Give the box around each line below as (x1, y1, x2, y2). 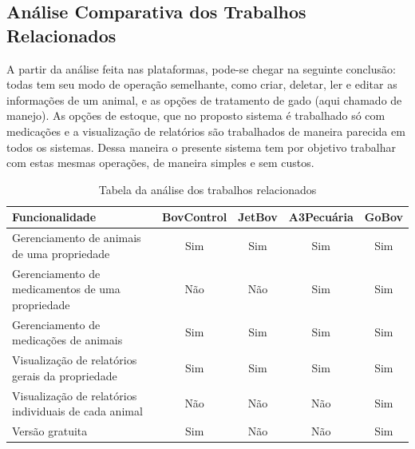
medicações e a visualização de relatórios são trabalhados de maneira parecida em (6, 122, 405, 139)
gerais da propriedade (12, 367, 117, 383)
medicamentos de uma (12, 280, 121, 297)
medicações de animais (12, 332, 123, 348)
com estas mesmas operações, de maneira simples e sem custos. (6, 154, 314, 171)
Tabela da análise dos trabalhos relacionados (98, 181, 317, 197)
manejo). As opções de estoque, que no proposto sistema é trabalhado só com (6, 107, 385, 124)
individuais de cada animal (12, 403, 143, 419)
